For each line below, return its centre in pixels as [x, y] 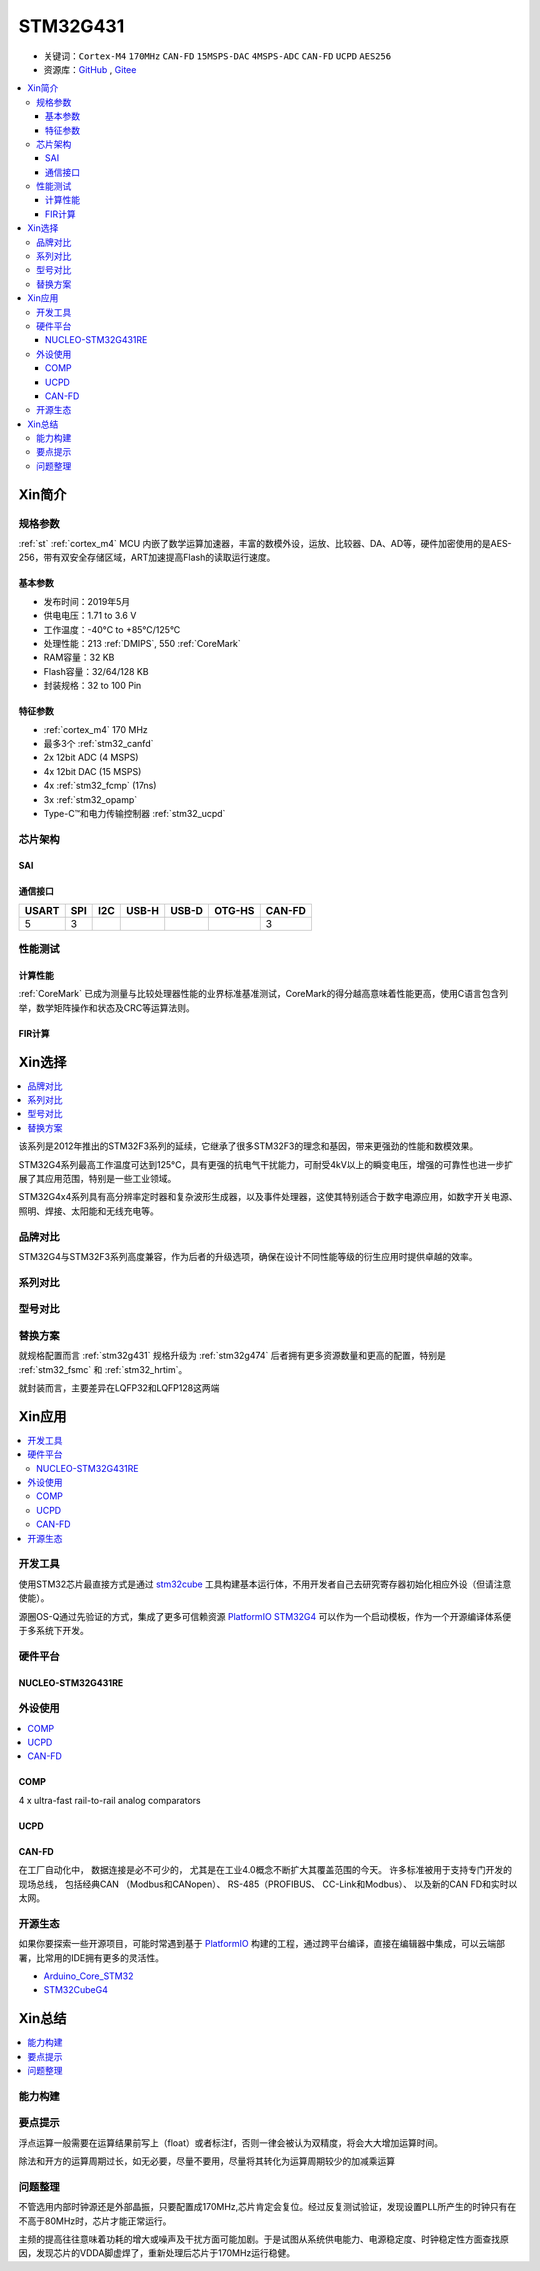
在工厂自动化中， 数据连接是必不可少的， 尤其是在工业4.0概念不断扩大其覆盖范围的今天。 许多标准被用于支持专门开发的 [265, 1870]
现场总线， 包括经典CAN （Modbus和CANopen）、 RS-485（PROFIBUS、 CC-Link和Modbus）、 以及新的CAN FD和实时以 [268, 1884]
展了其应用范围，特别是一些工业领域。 [97, 1179]
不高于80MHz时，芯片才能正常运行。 [95, 2221]
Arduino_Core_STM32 [88, 1976]
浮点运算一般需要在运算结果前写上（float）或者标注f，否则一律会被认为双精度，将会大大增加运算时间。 [231, 2142]
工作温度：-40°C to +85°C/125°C [112, 629]
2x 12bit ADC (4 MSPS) [91, 757]
